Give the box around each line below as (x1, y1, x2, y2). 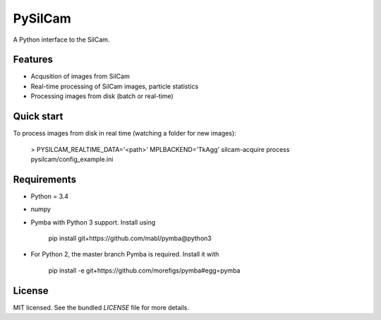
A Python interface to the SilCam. (13, 35, 110, 44)
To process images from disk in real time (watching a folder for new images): (13, 129, 236, 138)
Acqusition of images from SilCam (30, 72, 130, 81)
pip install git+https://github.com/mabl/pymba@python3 (48, 234, 212, 242)
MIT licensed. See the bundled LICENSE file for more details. (13, 303, 190, 312)
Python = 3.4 (30, 191, 69, 201)
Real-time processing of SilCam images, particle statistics (30, 82, 199, 90)
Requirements (13, 173, 77, 185)
